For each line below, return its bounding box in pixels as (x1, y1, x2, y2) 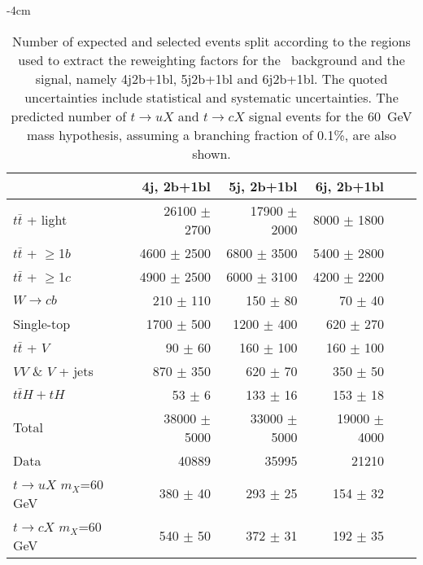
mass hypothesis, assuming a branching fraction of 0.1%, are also (26, 125, 397, 144)
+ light (26, 210, 68, 230)
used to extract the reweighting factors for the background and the (18, 50, 405, 69)
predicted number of (11, 106, 127, 125)
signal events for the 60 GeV (249, 106, 412, 125)
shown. (192, 143, 231, 163)
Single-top (13, 313, 71, 333)
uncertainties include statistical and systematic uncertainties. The (24, 87, 399, 107)
